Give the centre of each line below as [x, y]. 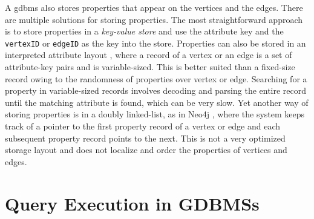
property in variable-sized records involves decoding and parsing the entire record [156, 90]
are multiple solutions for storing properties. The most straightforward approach [154, 19]
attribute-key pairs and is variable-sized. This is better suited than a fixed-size [150, 67]
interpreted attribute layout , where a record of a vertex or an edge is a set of [149, 55]
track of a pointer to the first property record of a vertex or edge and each [143, 126]
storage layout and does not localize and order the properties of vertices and [146, 150]
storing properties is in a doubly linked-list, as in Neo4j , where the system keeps [155, 114]
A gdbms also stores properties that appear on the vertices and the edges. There [154, 7]
